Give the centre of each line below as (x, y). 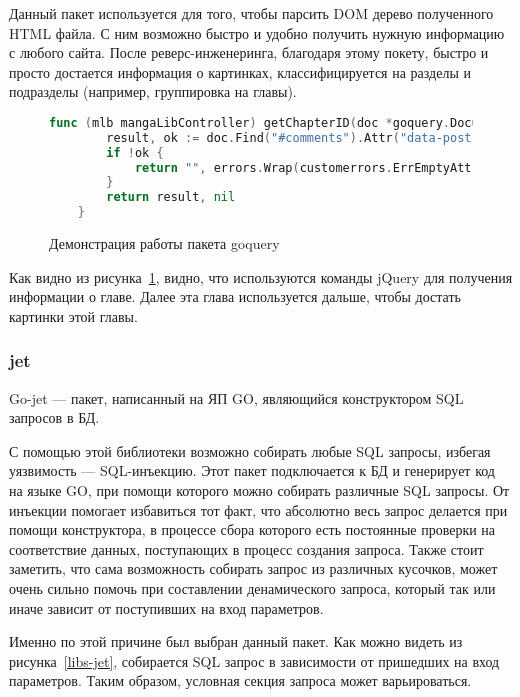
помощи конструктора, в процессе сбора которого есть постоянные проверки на (252, 529)
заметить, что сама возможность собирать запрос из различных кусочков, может (253, 568)
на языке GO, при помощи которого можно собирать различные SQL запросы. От (259, 490)
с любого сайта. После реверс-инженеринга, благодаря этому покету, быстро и (249, 52)
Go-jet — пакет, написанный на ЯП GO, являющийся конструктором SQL (236, 397)
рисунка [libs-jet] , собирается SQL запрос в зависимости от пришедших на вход (254, 660)
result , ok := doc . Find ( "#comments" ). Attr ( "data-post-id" (303, 137)
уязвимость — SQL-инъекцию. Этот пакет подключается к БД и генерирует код (252, 470)
